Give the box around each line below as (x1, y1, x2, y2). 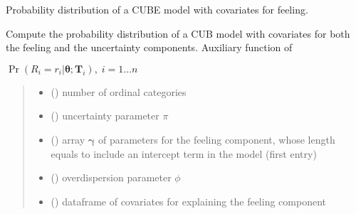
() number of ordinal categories (51, 84, 187, 99)
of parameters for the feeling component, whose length (98, 132, 335, 146)
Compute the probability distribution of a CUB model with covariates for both (6, 26, 350, 41)
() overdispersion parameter (51, 170, 172, 185)
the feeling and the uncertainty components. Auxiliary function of (6, 40, 293, 55)
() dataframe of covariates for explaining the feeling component (51, 193, 326, 208)
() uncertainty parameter (51, 108, 159, 123)
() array (51, 132, 85, 146)
